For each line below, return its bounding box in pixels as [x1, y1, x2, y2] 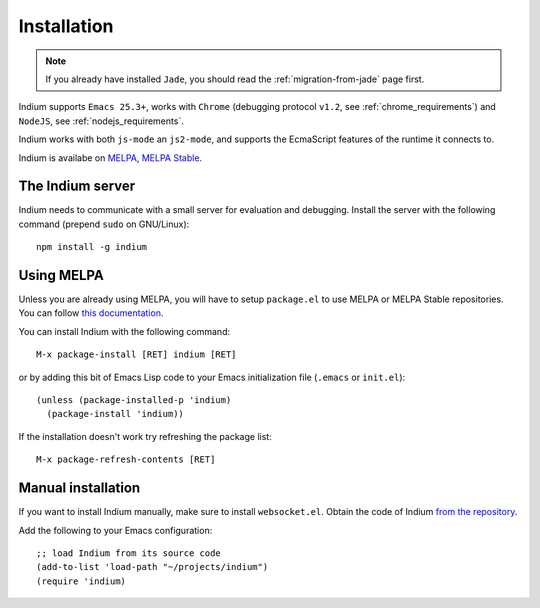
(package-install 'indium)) [46, 408, 185, 420]
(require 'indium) [36, 575, 127, 587]
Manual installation [18, 480, 141, 497]
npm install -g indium [36, 241, 148, 253]
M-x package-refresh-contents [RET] [36, 454, 216, 465]
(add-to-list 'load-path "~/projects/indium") [36, 561, 269, 573]
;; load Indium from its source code [36, 547, 222, 559]
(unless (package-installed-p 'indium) [36, 395, 232, 406]
